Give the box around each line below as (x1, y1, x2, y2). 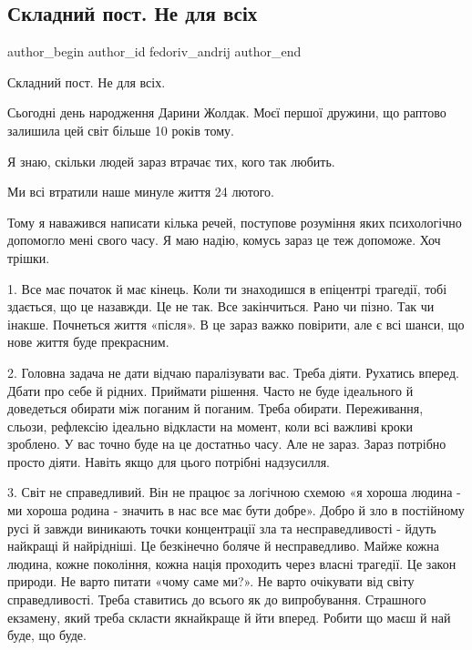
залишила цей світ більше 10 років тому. (7, 120, 234, 139)
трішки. (7, 248, 50, 267)
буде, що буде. (7, 625, 87, 645)
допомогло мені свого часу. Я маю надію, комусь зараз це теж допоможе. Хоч (7, 230, 441, 249)
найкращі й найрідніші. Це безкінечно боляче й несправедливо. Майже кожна (7, 536, 439, 555)
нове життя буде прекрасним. (7, 332, 169, 351)
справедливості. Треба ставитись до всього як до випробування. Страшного (7, 590, 426, 609)
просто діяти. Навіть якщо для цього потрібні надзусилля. (7, 452, 330, 471)
